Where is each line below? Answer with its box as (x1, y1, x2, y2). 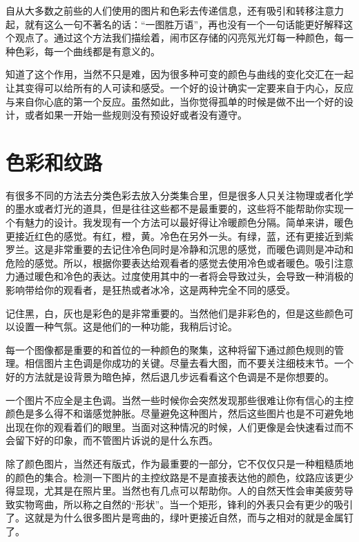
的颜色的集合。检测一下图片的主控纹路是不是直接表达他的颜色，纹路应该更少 (6, 470, 353, 484)
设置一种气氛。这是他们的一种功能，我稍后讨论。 (14, 319, 237, 334)
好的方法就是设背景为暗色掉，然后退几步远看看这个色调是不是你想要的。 (6, 370, 334, 383)
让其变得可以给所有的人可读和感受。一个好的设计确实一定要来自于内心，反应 (6, 80, 353, 94)
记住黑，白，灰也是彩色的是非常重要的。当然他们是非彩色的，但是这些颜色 (6, 305, 344, 320)
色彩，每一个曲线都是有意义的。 (14, 43, 160, 58)
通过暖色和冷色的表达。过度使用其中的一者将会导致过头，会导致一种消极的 (14, 269, 353, 283)
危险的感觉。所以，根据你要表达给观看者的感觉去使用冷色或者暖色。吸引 (6, 255, 334, 270)
